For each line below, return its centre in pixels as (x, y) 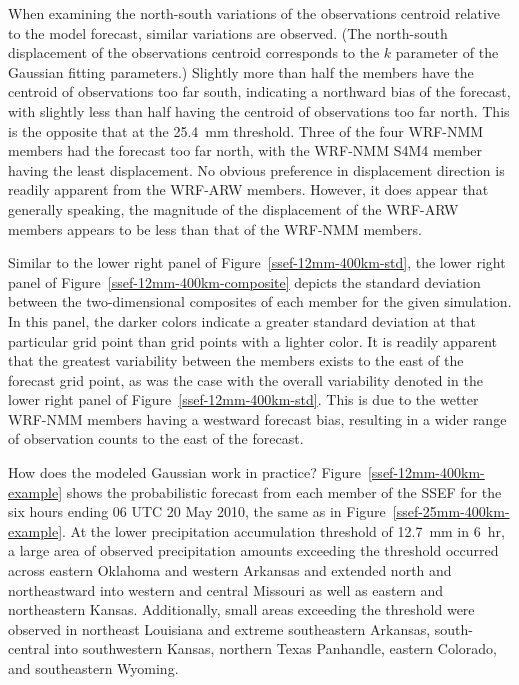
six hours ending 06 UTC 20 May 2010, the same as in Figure (197, 511)
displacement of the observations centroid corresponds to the (194, 52)
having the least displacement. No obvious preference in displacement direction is (256, 169)
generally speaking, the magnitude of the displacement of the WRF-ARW (233, 208)
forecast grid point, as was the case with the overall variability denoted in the (245, 379)
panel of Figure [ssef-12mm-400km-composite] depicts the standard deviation (244, 281)
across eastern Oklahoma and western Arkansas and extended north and (230, 570)
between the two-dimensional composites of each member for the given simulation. (260, 301)
